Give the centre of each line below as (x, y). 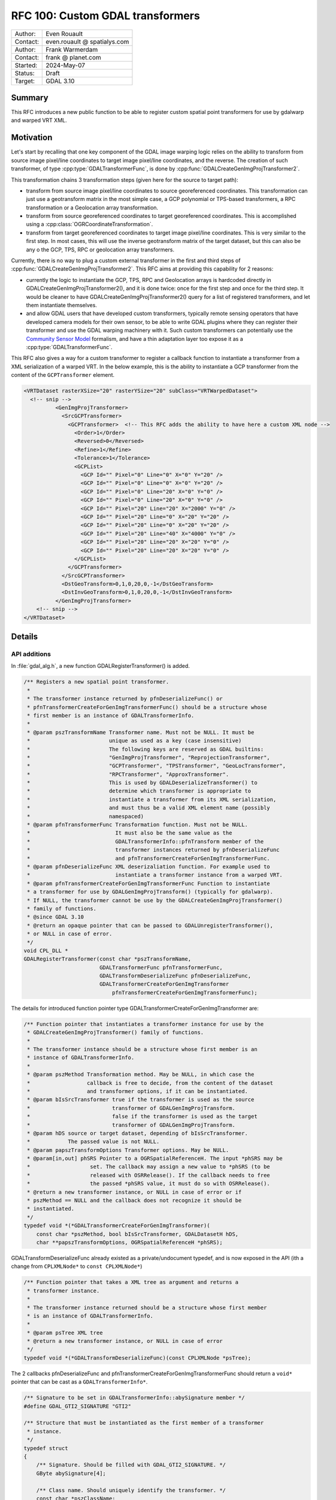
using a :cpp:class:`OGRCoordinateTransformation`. (90, 224)
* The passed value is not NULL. (93, 1142)
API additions (31, 654)
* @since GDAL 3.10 (55, 917)
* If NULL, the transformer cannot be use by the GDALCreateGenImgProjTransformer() (155, 900)
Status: (25, 73)
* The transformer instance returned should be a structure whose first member (147, 1307)
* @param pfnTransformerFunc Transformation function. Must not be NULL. (138, 825)
